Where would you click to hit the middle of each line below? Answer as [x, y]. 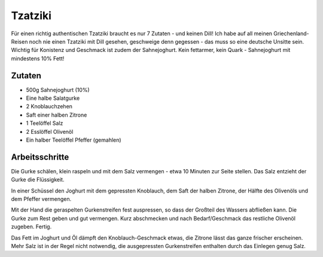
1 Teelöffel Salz [45, 123]
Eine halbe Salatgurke [53, 98]
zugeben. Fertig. [31, 227]
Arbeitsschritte [40, 157]
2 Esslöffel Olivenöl [50, 131]
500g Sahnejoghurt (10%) [58, 90]
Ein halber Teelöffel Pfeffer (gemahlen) [74, 140]
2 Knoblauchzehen [49, 106]
